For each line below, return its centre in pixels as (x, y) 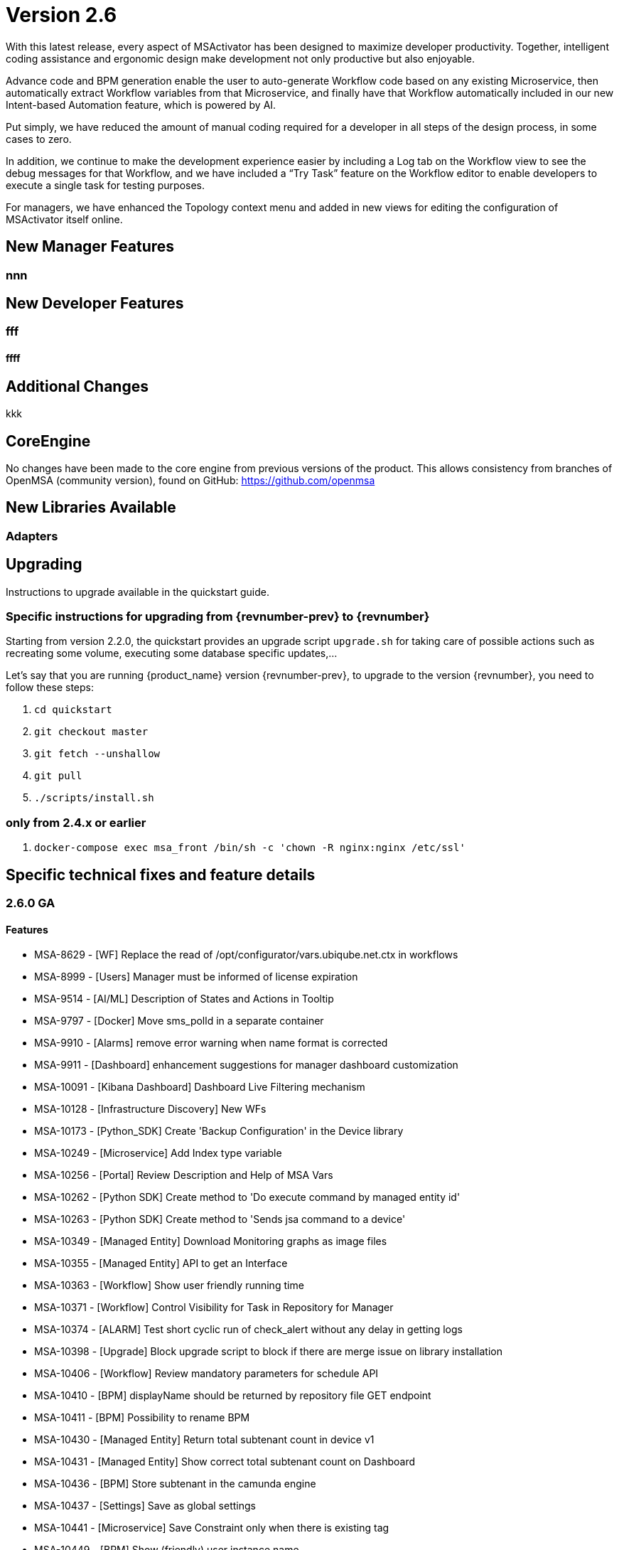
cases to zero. (39, 139)
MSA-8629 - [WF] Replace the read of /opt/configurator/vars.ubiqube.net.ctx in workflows (246, 955)
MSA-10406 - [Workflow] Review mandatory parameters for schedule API (206, 1374)
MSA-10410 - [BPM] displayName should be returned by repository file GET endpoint (233, 1396)
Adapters (32, 536)
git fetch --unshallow (97, 754)
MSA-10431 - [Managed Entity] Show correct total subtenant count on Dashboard (225, 1462)
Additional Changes (77, 386)
